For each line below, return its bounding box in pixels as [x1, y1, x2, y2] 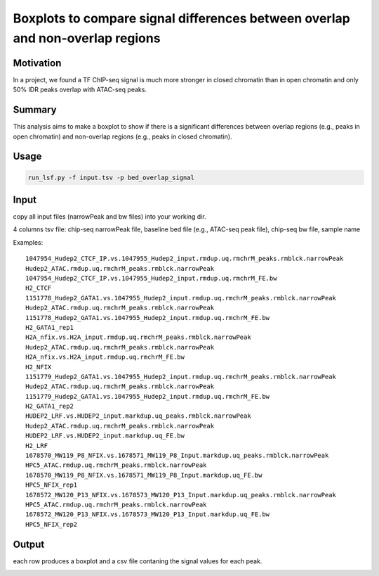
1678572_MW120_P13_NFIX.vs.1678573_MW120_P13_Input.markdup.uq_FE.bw [25, 511, 270, 518]
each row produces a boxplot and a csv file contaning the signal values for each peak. [13, 556, 262, 565]
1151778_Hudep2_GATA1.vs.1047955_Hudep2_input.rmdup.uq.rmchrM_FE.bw [25, 314, 270, 321]
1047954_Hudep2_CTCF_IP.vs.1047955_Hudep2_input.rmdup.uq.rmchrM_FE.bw [25, 274, 277, 282]
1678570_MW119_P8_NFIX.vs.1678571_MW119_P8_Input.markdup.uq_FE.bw [25, 471, 262, 479]
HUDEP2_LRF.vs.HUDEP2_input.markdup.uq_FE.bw [25, 432, 185, 440]
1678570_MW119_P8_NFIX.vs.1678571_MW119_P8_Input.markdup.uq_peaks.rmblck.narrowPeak [25, 452, 329, 460]
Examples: [13, 238, 44, 246]
